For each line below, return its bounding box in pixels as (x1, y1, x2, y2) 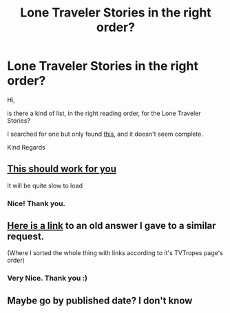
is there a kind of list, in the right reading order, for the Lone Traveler (7, 109, 201, 117)
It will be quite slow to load (7, 181, 83, 190)
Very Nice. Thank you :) (7, 274, 88, 283)
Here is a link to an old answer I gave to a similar (7, 220, 216, 232)
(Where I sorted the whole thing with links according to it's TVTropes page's (7, 249, 224, 257)
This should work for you (7, 163, 117, 175)
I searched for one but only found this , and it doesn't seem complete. (7, 130, 203, 138)
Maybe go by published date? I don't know (7, 294, 193, 306)
